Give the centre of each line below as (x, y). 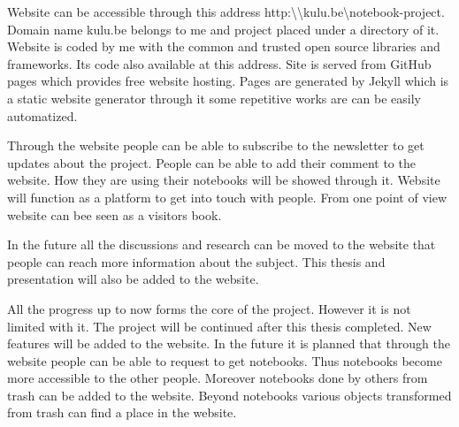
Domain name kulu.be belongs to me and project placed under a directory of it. (223, 29)
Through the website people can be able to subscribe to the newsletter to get (216, 145)
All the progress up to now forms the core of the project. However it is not (209, 308)
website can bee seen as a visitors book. (115, 214)
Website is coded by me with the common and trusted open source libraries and (224, 46)
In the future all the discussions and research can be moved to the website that (222, 244)
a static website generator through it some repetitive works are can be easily (214, 98)
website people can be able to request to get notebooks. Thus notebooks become (225, 360)
